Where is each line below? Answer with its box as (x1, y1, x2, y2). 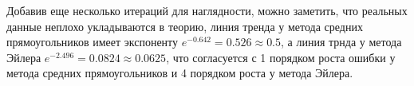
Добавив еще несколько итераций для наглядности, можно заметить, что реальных (6, 2, 408, 18)
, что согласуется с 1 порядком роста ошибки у (166, 49, 396, 65)
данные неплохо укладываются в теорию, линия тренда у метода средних (6, 18, 363, 34)
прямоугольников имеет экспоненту (6, 33, 179, 50)
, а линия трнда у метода (281, 33, 402, 50)
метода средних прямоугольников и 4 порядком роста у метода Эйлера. (6, 64, 353, 81)
